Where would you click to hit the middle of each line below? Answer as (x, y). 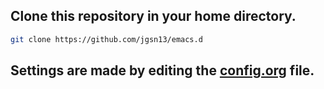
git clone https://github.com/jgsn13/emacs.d (106, 39)
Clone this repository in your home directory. (153, 16)
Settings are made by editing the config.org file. (162, 70)
